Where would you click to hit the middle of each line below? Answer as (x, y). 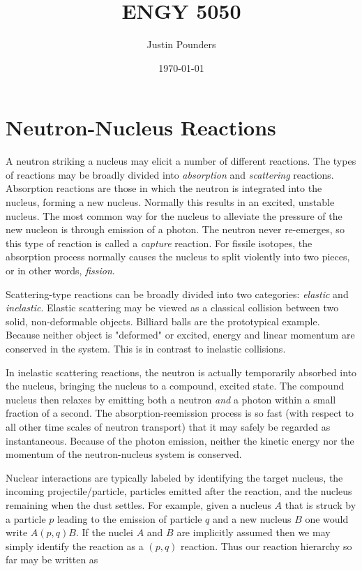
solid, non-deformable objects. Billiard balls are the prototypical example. (163, 321)
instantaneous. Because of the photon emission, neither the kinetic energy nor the (180, 440)
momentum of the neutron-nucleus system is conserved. (124, 454)
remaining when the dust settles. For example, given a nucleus (138, 504)
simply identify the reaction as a (75, 546)
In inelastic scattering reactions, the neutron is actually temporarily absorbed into (181, 372)
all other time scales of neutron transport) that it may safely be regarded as (168, 426)
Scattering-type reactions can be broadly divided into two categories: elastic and (177, 294)
